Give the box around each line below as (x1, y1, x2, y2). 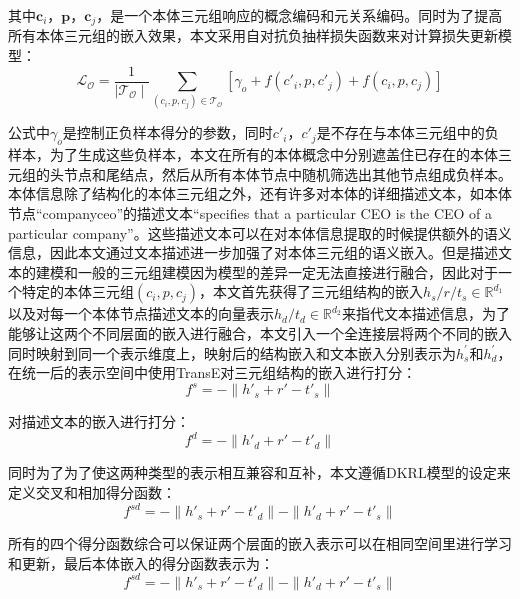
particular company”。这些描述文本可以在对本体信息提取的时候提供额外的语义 (8, 222, 512, 243)
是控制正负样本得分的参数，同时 (62, 122, 273, 143)
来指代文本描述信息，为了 (341, 303, 510, 324)
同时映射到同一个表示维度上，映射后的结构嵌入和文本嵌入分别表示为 (8, 342, 456, 363)
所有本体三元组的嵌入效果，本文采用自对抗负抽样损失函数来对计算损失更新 (8, 25, 498, 46)
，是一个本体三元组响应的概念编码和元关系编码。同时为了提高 (96, 5, 503, 25)
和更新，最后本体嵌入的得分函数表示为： (8, 552, 274, 573)
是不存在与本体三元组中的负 (316, 122, 499, 143)
